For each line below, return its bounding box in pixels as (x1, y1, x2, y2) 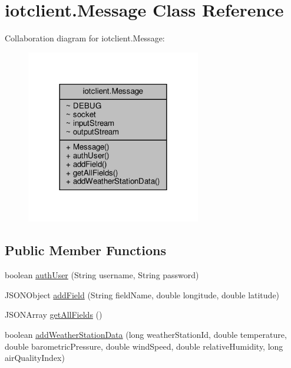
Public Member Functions (5, 241, 166, 259)
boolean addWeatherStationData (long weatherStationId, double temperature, (5, 328, 287, 341)
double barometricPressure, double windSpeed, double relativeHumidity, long (5, 340, 283, 352)
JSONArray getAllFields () (5, 308, 102, 321)
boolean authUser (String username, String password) (5, 269, 199, 281)
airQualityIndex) (5, 351, 65, 364)
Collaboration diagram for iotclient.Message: (5, 32, 165, 44)
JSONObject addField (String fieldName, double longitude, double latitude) (5, 288, 280, 301)
